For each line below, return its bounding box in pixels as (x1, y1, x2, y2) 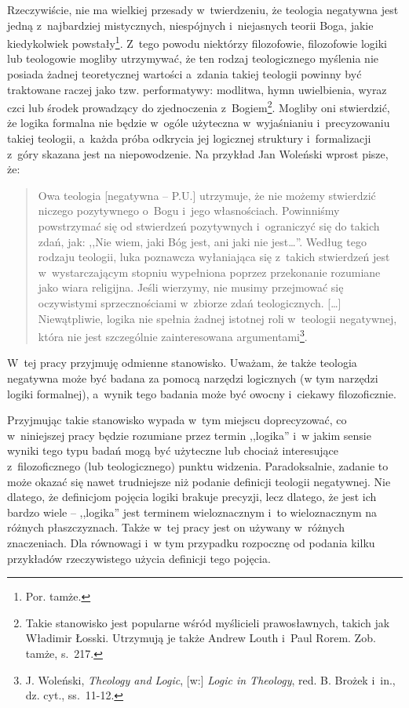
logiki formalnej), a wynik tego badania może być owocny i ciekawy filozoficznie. (7, 385, 396, 401)
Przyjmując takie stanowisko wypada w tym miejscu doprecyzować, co (7, 412, 347, 428)
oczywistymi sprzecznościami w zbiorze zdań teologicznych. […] (38, 295, 341, 310)
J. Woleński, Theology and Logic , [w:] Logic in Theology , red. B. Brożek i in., (25, 671, 396, 688)
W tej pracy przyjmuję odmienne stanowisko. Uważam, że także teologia (7, 354, 357, 371)
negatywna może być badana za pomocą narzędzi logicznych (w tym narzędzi (7, 370, 378, 387)
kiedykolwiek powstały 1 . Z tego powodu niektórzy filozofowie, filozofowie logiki (7, 33, 387, 51)
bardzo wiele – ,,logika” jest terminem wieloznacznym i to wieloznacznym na (7, 503, 378, 520)
